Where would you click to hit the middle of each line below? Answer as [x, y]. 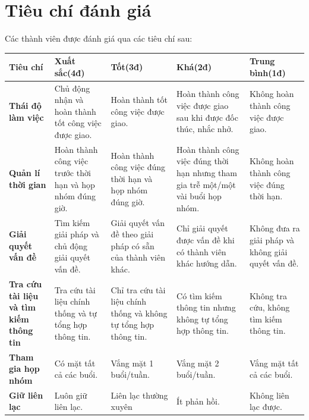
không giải [268, 251]
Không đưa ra [275, 228]
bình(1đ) [267, 72]
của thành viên [138, 257]
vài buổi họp [199, 196]
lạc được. [266, 407]
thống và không [139, 313]
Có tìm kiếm [199, 295]
